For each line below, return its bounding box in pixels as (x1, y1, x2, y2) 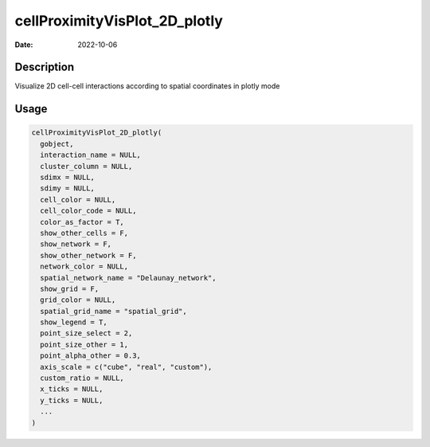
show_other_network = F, (40, 251, 137, 260)
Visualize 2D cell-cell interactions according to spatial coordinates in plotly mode (14, 81, 280, 91)
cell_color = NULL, (40, 195, 116, 204)
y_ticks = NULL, (40, 395, 104, 405)
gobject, (40, 139, 74, 148)
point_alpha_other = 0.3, (40, 351, 141, 360)
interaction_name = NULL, (40, 151, 141, 159)
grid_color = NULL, (40, 296, 116, 304)
